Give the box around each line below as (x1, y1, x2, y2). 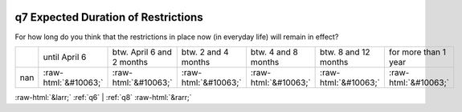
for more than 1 (388, 46, 446, 58)
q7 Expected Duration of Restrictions (14, 10, 204, 24)
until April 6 (43, 51, 87, 62)
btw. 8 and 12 (320, 46, 370, 58)
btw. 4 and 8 (250, 46, 299, 58)
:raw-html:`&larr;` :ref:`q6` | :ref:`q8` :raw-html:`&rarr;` (14, 92, 192, 102)
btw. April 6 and (112, 46, 173, 58)
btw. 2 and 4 (181, 46, 229, 58)
